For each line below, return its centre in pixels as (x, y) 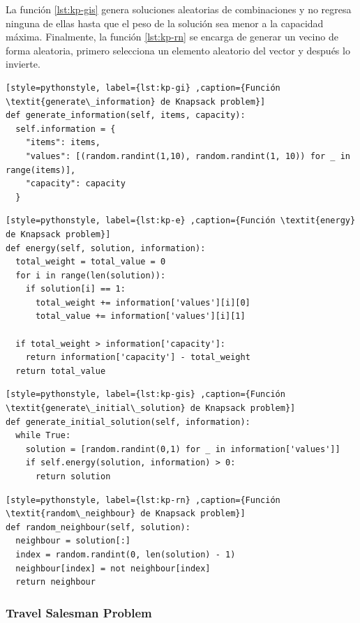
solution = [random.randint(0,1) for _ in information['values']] (183, 449)
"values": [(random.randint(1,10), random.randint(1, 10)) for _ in (188, 156)
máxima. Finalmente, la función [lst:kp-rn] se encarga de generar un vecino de (172, 37)
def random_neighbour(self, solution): (98, 527)
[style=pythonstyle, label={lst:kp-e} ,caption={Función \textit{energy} (181, 221)
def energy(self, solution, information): (106, 248)
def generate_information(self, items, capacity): (126, 115)
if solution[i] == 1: (75, 289)
